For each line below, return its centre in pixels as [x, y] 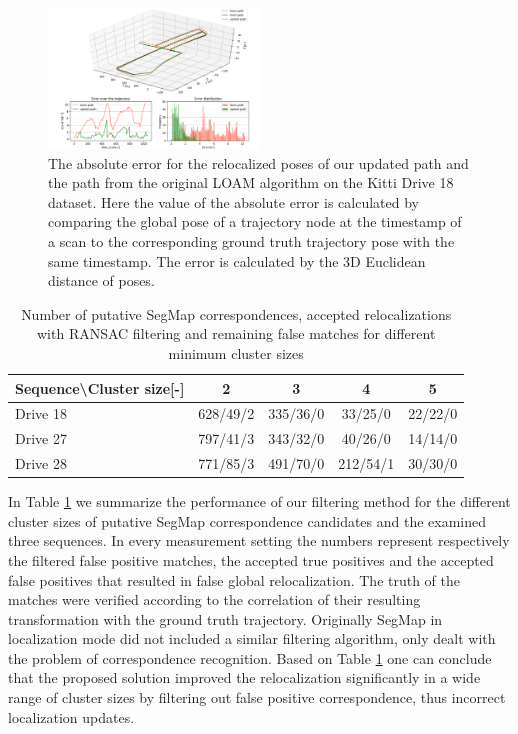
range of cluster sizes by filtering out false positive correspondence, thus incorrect [257, 697]
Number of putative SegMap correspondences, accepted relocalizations [236, 313]
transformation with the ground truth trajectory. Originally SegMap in [225, 618]
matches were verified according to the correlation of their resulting [214, 599]
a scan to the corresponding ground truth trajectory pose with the [251, 240]
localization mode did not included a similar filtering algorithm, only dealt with [252, 638]
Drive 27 [41, 438]
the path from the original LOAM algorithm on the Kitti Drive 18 [251, 182]
